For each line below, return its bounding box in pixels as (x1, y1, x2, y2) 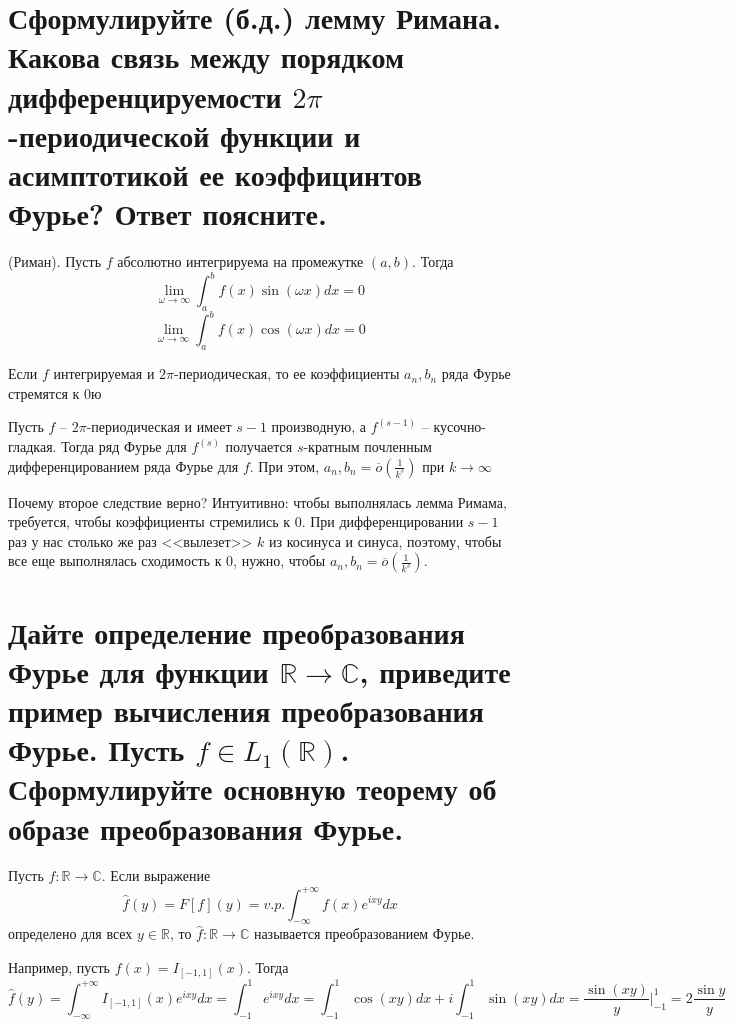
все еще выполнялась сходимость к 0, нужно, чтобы (8, 550, 326, 571)
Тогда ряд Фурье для (61, 436, 187, 457)
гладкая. (8, 436, 57, 457)
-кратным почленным (303, 436, 432, 457)
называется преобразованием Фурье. (253, 923, 475, 944)
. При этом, (249, 455, 320, 476)
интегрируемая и (53, 363, 155, 384)
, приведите (359, 650, 511, 691)
